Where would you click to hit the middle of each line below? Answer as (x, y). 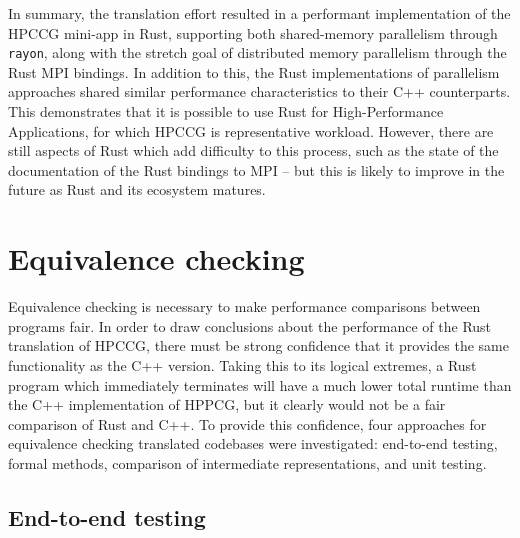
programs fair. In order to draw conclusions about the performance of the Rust (250, 325)
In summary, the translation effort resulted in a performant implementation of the (259, 13)
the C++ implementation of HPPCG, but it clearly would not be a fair (227, 404)
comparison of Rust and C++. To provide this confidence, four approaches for (247, 423)
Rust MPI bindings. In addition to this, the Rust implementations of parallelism (254, 71)
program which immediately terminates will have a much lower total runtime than (260, 384)
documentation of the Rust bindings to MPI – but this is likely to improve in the (256, 169)
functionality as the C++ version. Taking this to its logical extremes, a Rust (242, 364)
